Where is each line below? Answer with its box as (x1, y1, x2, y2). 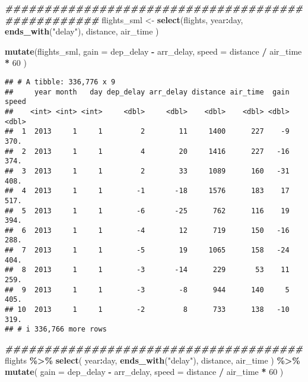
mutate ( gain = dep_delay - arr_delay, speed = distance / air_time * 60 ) (5, 365, 284, 378)
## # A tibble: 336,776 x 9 (5, 77, 116, 86)
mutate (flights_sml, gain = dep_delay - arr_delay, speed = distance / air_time (5, 45, 302, 57)
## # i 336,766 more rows (5, 325, 107, 334)
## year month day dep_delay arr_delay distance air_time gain (5, 87, 290, 96)
